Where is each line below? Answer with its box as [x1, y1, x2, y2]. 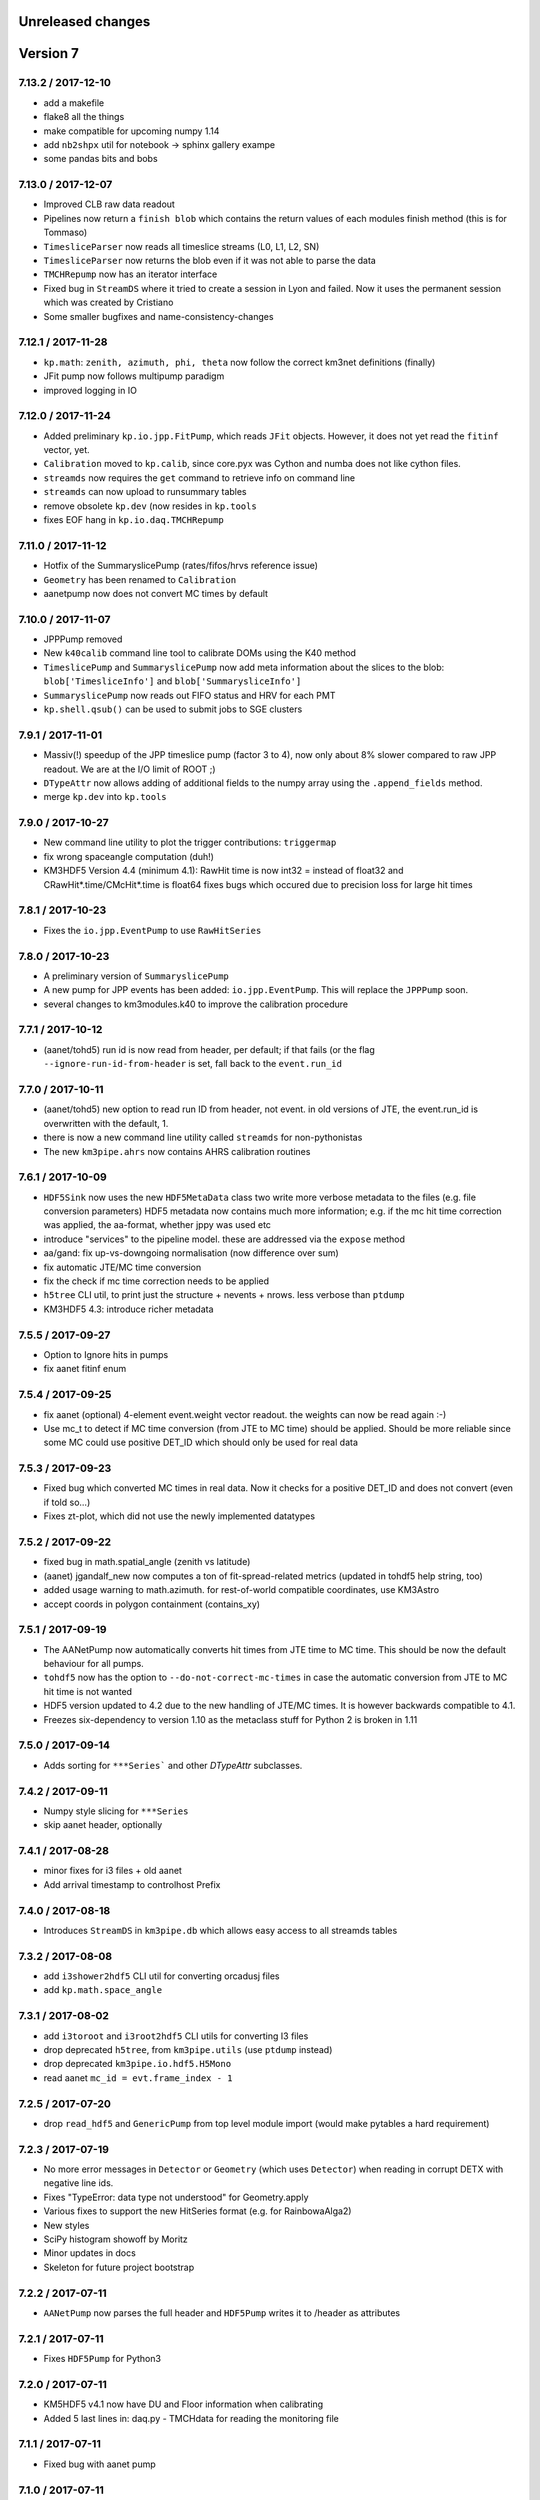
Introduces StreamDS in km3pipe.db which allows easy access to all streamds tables [43, 1924, 398, 1936]
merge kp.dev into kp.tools [43, 791, 167, 803]
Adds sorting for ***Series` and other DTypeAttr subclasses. [43, 1759, 303, 1771]
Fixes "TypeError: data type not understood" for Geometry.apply [43, 2191, 309, 2203]
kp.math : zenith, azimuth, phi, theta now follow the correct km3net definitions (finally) [43, 356, 436, 368]
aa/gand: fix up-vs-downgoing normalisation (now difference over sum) [43, 1247, 339, 1259]
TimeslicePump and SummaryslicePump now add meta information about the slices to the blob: [43, 661, 445, 673]
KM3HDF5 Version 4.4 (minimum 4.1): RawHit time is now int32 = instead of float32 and [43, 865, 404, 877]
